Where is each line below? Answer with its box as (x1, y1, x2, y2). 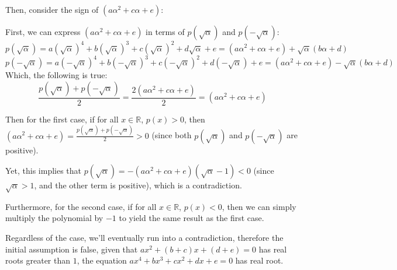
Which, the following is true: (5, 69, 108, 80)
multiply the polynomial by (5, 212, 103, 224)
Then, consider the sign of (5, 3, 99, 15)
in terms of (146, 26, 185, 37)
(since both (151, 129, 192, 141)
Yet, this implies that (5, 164, 82, 177)
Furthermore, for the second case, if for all (5, 200, 157, 212)
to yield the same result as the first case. (119, 212, 264, 224)
